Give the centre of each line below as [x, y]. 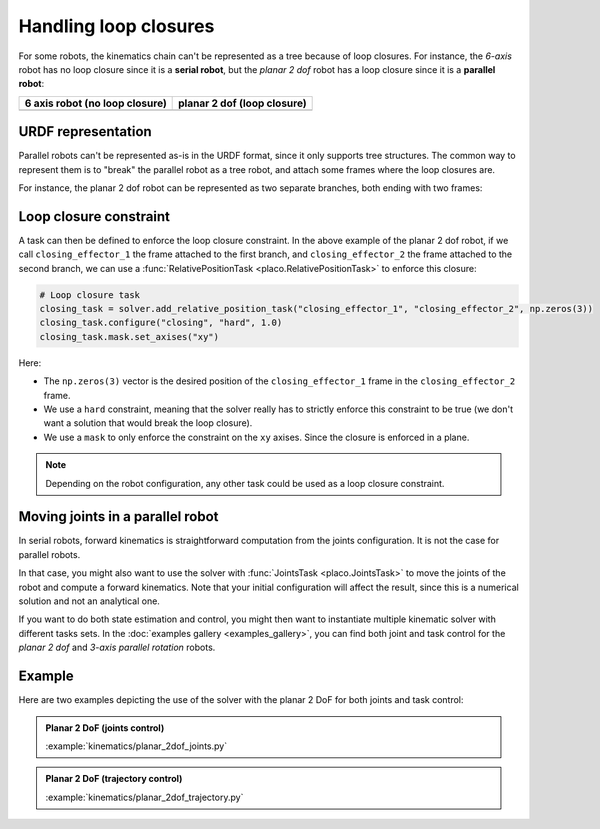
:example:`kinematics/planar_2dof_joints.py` [136, 746]
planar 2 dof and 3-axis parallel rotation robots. [117, 647]
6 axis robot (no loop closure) [95, 103]
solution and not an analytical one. [89, 601]
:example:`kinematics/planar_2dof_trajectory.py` [144, 797]
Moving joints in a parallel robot [118, 516]
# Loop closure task [89, 294]
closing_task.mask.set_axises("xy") [129, 336]
